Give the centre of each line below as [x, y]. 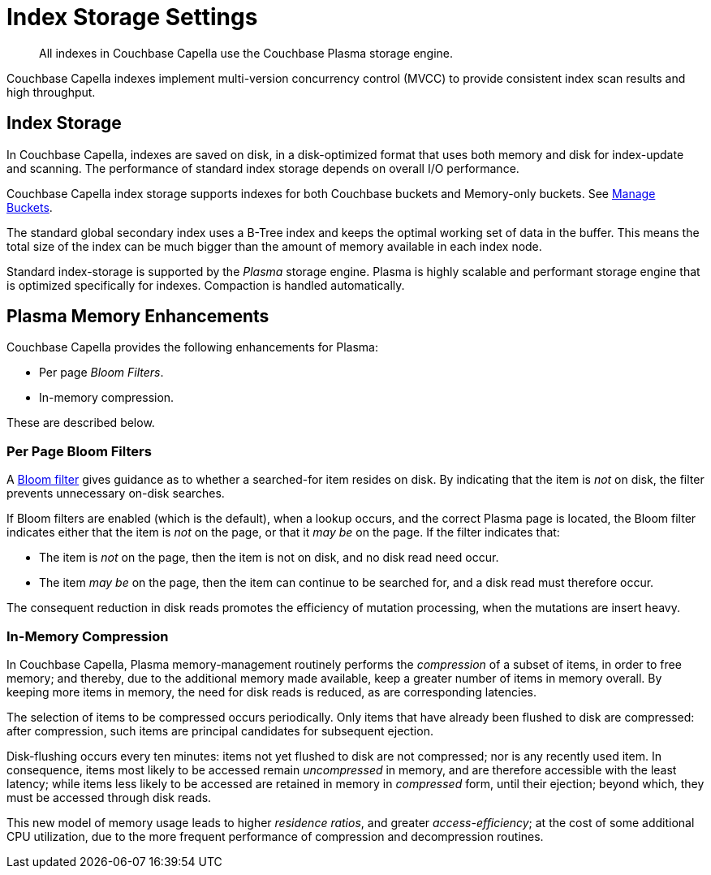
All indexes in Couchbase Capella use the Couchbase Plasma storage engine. [246, 53]
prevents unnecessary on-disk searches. [116, 494]
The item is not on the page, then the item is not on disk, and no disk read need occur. [269, 558]
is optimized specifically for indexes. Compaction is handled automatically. [206, 285]
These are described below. [81, 423]
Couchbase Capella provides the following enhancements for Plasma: [192, 347]
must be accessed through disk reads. [109, 797]
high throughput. [51, 92]
